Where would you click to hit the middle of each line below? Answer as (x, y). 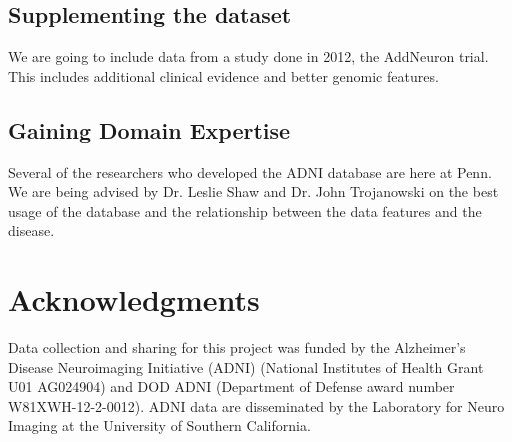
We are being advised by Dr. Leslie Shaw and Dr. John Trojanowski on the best (253, 191)
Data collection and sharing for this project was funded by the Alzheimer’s (237, 347)
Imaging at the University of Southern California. (159, 425)
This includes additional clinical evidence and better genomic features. (223, 75)
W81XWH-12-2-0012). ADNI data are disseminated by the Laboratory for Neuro (256, 405)
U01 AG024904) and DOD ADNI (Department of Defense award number (231, 386)
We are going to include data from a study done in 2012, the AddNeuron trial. (248, 56)
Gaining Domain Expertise (149, 129)
